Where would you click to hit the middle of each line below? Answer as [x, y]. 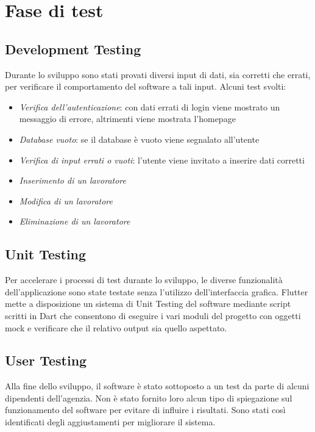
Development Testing [73, 49]
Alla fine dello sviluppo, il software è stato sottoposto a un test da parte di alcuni [157, 386]
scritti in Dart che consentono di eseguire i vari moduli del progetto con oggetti [153, 315]
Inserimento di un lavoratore [73, 180]
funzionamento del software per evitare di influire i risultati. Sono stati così [145, 410]
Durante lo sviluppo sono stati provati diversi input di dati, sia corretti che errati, [158, 74]
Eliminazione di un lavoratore [75, 221]
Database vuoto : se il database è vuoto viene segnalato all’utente [139, 139]
